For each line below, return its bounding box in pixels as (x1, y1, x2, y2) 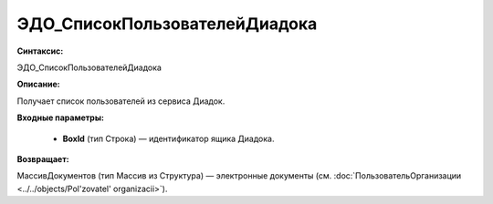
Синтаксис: (16, 46, 64, 56)
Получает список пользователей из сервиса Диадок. (16, 96, 226, 107)
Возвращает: (16, 153, 69, 164)
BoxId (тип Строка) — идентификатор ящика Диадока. (62, 133, 275, 144)
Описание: (16, 78, 61, 90)
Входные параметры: (16, 112, 105, 123)
